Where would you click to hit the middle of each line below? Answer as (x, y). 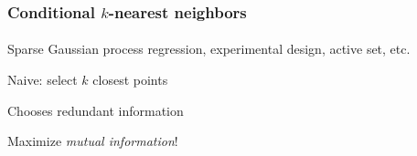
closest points (130, 80)
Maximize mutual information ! (93, 141)
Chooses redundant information (96, 110)
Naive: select (43, 80)
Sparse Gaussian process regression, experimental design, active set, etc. (209, 49)
